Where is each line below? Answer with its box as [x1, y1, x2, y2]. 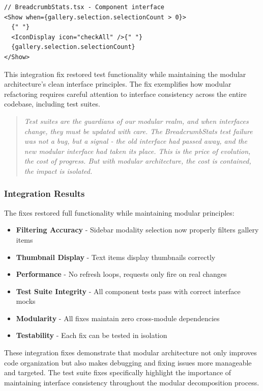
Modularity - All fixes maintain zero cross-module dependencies [16, 312, 220, 323]
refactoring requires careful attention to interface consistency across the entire [4, 88, 247, 99]
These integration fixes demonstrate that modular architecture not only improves [4, 347, 257, 358]
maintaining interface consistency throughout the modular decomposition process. [4, 377, 259, 387]
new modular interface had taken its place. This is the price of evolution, [24, 145, 251, 156]
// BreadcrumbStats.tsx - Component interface [4, 4, 164, 11]
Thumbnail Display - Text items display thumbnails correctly [16, 251, 216, 262]
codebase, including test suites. [4, 98, 100, 109]
